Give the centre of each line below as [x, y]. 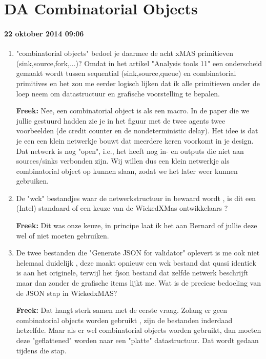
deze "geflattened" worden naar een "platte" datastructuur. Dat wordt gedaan [137, 340]
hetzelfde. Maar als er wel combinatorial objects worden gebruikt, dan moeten [139, 330]
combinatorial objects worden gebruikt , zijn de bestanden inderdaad [124, 320]
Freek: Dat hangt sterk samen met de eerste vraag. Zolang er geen [121, 310]
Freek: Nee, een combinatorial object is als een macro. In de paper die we [133, 111]
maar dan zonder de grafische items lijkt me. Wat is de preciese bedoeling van [138, 283]
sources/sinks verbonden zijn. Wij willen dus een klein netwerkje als [123, 161]
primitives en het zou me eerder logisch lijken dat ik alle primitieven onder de [138, 83]
